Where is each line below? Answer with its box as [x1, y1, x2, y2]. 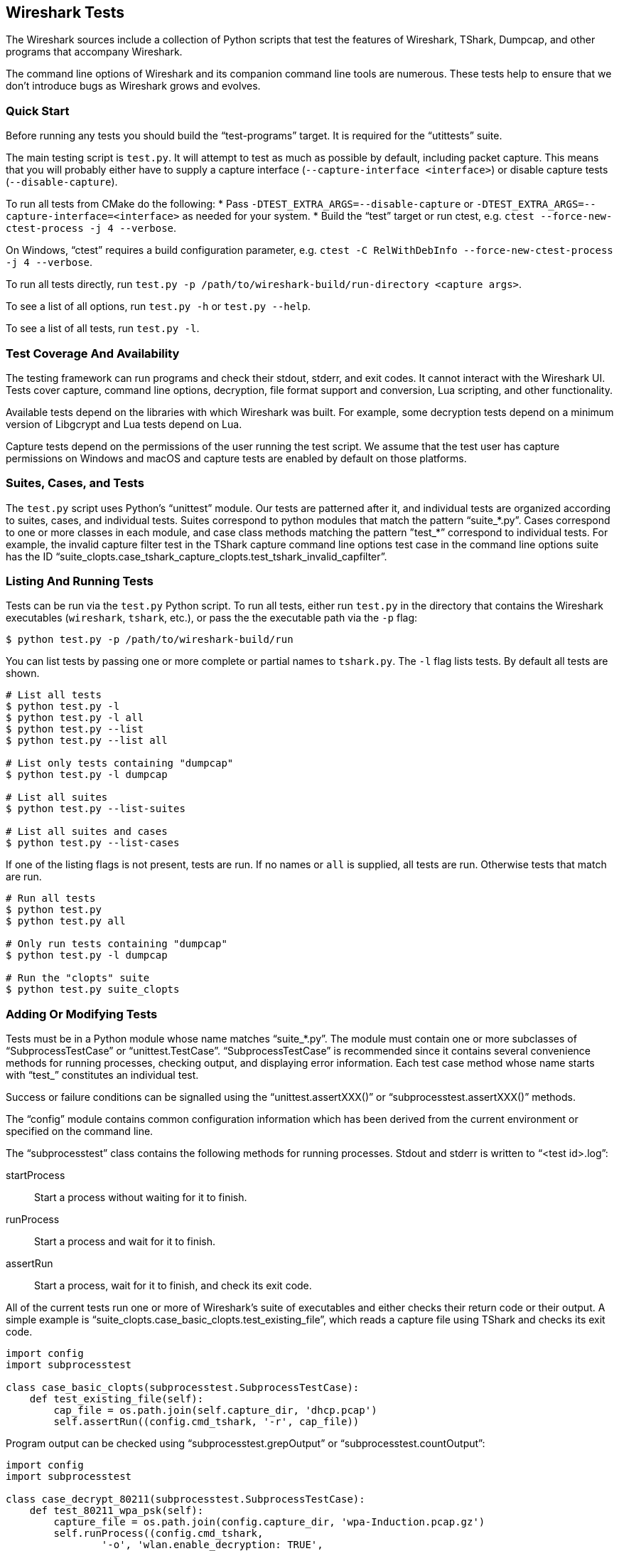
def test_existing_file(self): [29, 1393, 204, 1405]
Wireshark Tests [6, 4, 125, 21]
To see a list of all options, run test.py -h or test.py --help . [6, 300, 311, 313]
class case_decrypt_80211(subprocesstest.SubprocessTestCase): [6, 1493, 365, 1505]
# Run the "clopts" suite [6, 972, 150, 984]
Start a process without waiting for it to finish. [34, 1191, 247, 1204]
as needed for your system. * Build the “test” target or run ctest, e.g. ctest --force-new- [182, 210, 613, 223]
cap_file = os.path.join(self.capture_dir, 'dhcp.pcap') [53, 1405, 377, 1417]
